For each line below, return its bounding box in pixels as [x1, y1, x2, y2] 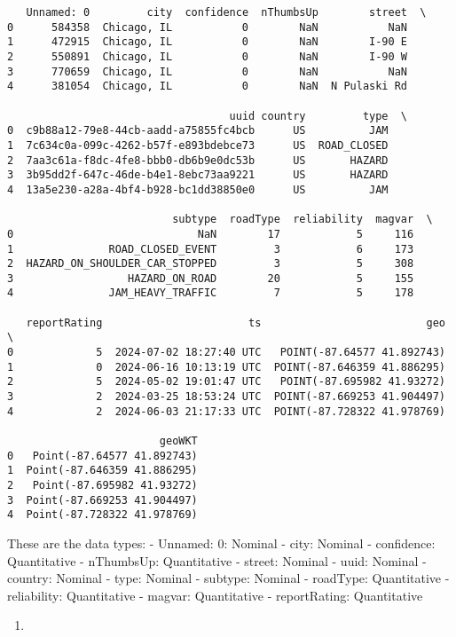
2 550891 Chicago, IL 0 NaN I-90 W [7, 50, 408, 63]
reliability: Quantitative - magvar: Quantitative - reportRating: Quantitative [7, 586, 423, 604]
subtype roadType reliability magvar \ [172, 213, 433, 226]
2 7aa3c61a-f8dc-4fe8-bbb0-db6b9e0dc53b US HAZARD [7, 153, 389, 167]
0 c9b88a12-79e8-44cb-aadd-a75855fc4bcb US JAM [7, 124, 389, 138]
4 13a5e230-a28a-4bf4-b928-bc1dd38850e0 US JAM [7, 183, 389, 196]
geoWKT [159, 435, 198, 448]
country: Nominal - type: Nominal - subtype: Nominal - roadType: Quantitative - [7, 569, 450, 587]
